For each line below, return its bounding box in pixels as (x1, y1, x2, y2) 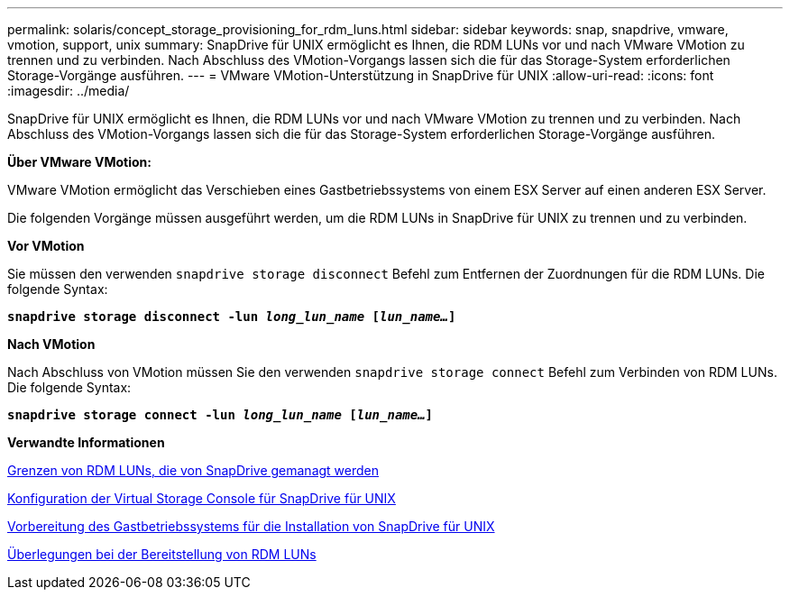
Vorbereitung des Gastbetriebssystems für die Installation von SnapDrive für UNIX (7, 519, 495, 534)
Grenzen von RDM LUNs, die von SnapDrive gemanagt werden (7, 463, 380, 478)
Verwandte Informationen (7, 435, 165, 450)
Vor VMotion (7, 238, 85, 253)
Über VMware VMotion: (7, 154, 152, 170)
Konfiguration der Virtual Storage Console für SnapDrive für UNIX (7, 491, 396, 506)
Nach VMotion (7, 336, 96, 352)
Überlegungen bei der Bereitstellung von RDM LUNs (7, 546, 317, 562)
